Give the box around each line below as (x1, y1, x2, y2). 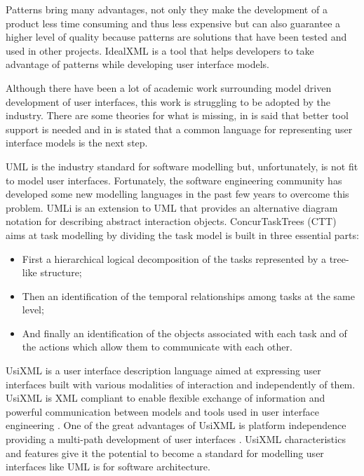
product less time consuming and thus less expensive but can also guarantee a (6, 15, 341, 30)
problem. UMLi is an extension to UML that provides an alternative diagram (6, 200, 338, 215)
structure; (40, 265, 82, 280)
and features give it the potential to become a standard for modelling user (6, 445, 324, 460)
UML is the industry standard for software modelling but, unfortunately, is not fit (6, 158, 358, 173)
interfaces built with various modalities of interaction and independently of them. (6, 376, 356, 391)
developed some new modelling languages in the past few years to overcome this (6, 186, 349, 201)
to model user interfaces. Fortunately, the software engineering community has (6, 172, 342, 187)
